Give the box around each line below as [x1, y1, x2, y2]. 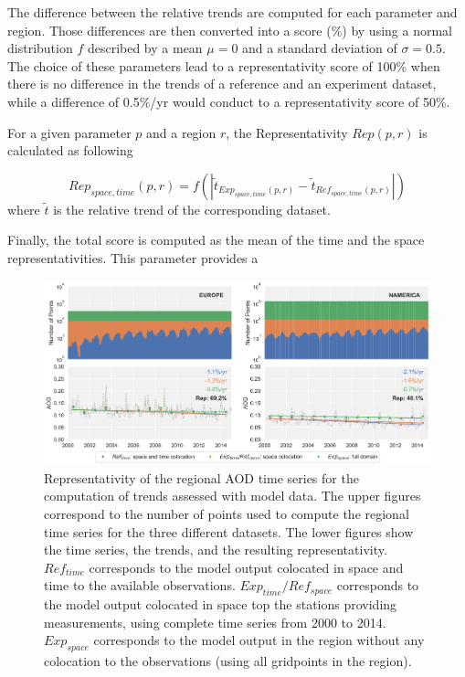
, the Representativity [226, 122, 348, 142]
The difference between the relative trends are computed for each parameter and [7, 3, 458, 21]
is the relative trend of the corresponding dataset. [53, 199, 331, 218]
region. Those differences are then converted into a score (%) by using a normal [7, 20, 452, 39]
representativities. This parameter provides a [7, 248, 259, 267]
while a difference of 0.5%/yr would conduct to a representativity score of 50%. [7, 91, 450, 111]
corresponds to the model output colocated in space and [89, 557, 404, 577]
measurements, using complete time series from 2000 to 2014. [44, 612, 386, 631]
